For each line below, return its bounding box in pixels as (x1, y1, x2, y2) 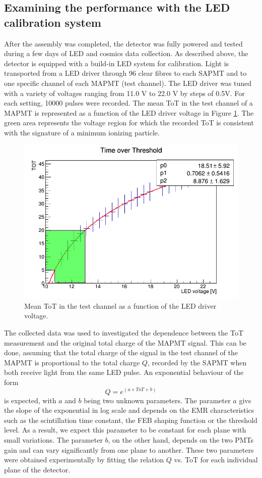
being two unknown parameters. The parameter (84, 395, 231, 405)
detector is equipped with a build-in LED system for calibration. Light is (4, 58, 229, 68)
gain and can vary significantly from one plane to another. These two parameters (4, 444, 254, 455)
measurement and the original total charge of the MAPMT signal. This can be (4, 337, 246, 348)
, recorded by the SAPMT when (147, 357, 247, 367)
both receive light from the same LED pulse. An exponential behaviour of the (4, 367, 244, 377)
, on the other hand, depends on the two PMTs (108, 434, 254, 445)
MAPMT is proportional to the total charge (4, 357, 140, 367)
